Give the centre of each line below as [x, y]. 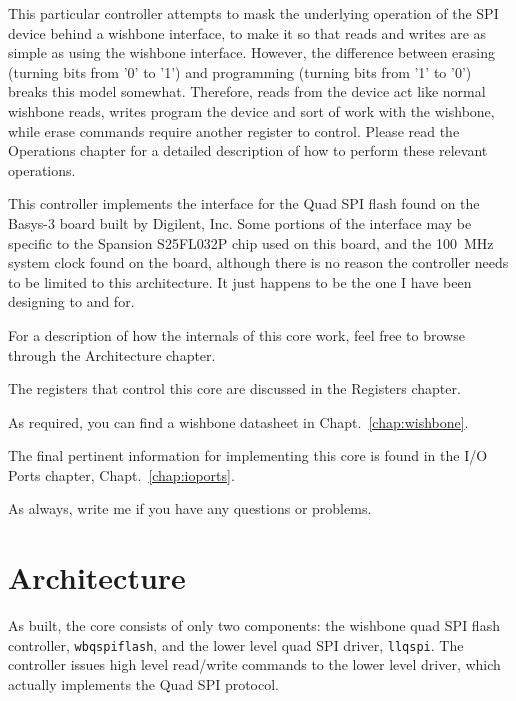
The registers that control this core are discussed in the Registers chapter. [234, 388]
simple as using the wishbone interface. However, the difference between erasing [251, 52]
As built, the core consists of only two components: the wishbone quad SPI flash [254, 625]
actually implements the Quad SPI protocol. [143, 684]
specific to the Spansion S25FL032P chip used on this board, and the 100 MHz [251, 242]
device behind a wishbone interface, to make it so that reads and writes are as [247, 32]
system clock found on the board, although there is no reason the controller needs [258, 262]
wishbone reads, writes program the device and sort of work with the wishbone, [251, 110]
